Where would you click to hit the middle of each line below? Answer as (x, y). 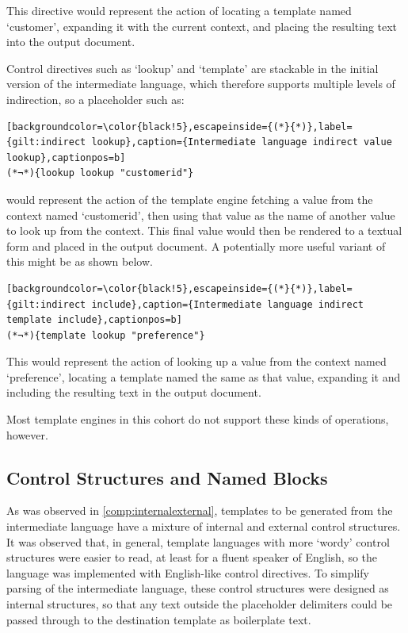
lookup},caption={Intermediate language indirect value (242, 142)
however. (27, 434)
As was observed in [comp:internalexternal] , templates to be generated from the (200, 510)
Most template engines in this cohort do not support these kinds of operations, (198, 419)
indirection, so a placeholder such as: (95, 99)
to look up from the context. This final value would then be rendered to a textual (204, 230)
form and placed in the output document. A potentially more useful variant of (196, 246)
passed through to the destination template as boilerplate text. (159, 619)
